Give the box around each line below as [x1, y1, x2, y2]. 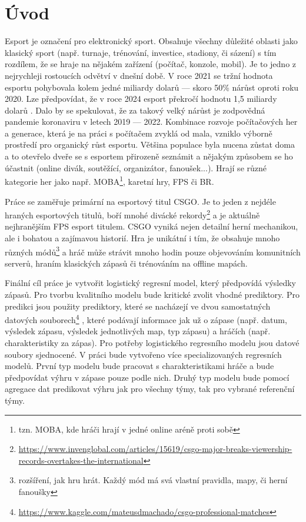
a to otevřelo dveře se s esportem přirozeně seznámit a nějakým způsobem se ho [5, 150, 293, 162]
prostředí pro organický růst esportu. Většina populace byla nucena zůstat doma [5, 138, 295, 151]
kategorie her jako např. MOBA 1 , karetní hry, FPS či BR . [5, 174, 214, 187]
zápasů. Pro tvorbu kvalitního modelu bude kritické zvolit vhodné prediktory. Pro [5, 288, 300, 300]
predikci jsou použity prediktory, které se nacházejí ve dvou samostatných [5, 300, 271, 312]
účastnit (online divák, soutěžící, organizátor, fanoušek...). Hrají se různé [5, 161, 267, 174]
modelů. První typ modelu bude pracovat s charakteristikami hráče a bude [5, 360, 274, 372]
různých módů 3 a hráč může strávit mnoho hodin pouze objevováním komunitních [5, 244, 301, 258]
